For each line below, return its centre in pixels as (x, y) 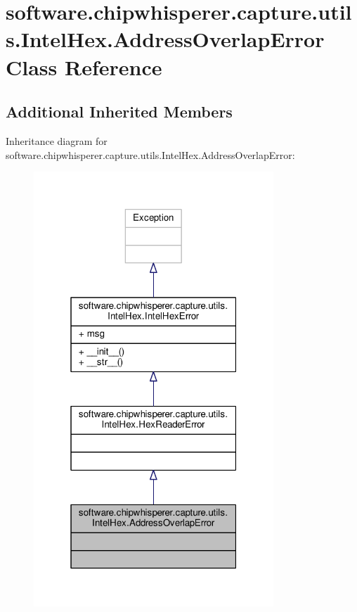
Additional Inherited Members (119, 111)
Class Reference (84, 66)
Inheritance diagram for (57, 140)
